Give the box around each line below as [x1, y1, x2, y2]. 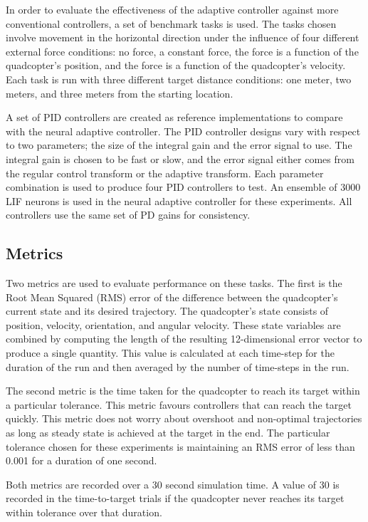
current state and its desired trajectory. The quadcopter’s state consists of [6, 303, 329, 318]
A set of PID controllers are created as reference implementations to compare [6, 110, 343, 125]
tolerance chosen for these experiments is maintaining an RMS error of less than [6, 439, 355, 454]
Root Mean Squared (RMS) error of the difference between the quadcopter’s [6, 289, 338, 304]
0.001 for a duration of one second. [6, 453, 157, 468]
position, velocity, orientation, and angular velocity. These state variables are [6, 317, 341, 332]
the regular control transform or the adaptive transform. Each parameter [6, 165, 324, 180]
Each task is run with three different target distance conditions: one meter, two [6, 71, 352, 86]
